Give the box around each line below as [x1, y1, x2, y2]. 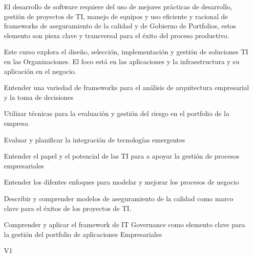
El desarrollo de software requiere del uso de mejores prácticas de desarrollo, [4, 1, 232, 11]
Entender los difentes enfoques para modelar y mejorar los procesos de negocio [4, 177, 239, 187]
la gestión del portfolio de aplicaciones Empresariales [4, 229, 162, 239]
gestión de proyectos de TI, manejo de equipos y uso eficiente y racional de [4, 11, 228, 21]
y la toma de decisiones [4, 92, 74, 102]
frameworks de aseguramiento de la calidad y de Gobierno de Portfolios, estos [4, 21, 236, 31]
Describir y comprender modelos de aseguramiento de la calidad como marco [4, 193, 233, 203]
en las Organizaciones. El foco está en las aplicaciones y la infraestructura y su [4, 56, 239, 66]
